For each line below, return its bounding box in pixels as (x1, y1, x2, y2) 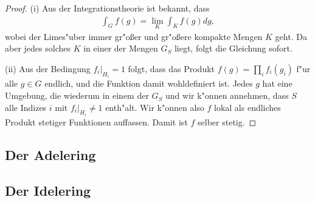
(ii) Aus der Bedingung (5, 62, 91, 75)
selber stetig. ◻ (198, 116, 257, 128)
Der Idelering (5, 181, 91, 199)
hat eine (262, 77, 292, 90)
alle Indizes (5, 101, 47, 113)
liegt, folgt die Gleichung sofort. (174, 42, 292, 55)
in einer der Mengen (83, 42, 158, 55)
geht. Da (275, 30, 307, 42)
